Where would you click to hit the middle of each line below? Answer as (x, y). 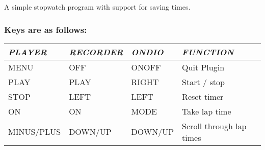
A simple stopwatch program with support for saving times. (97, 7)
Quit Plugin (203, 67)
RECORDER (96, 52)
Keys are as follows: (46, 29)
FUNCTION (208, 52)
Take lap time (207, 111)
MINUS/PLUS (35, 132)
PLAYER (28, 52)
